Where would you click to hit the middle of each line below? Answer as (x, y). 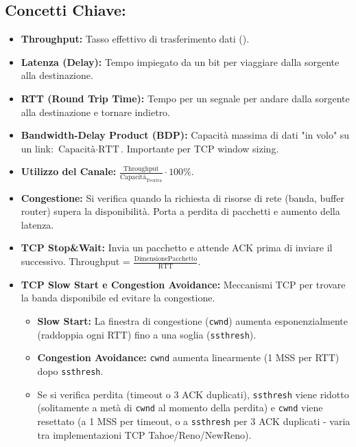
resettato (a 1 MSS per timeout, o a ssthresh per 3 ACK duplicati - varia (194, 421)
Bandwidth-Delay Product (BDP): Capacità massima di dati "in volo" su (185, 135)
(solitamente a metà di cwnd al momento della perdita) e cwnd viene (180, 408)
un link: (37, 148)
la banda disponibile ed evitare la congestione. (118, 298)
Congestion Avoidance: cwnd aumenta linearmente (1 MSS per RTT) (188, 357)
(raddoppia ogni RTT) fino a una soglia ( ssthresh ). (147, 334)
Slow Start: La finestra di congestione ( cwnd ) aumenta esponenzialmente (193, 321)
